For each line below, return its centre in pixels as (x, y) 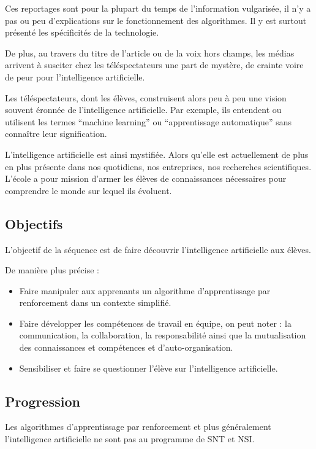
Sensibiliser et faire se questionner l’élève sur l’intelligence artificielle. (149, 368)
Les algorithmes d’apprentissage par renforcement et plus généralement (138, 427)
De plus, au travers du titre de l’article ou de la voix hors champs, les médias (150, 53)
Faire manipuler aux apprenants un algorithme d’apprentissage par (145, 290)
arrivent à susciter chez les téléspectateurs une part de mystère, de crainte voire (154, 65)
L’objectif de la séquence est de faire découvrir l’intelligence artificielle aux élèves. (158, 249)
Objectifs (34, 223)
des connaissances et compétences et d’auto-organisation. (126, 347)
